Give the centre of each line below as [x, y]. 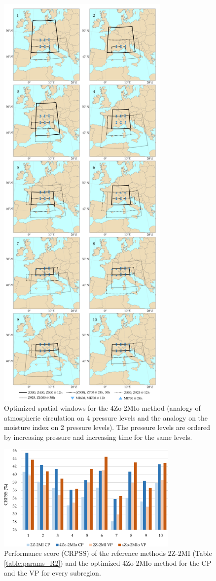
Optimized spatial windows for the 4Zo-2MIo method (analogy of [102, 408]
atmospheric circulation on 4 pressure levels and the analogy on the [106, 417]
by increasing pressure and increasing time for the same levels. [98, 437]
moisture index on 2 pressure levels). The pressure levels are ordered [107, 427]
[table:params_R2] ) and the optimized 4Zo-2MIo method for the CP [108, 562]
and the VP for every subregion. [53, 572]
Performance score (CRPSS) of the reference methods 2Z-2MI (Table [108, 553]
